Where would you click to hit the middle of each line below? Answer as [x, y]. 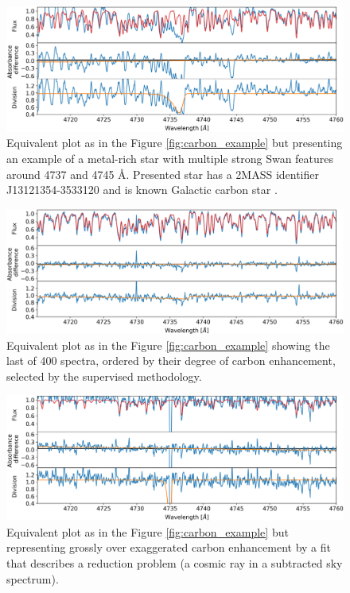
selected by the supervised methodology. [104, 376]
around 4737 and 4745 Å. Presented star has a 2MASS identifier [163, 174]
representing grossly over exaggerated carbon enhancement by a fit [169, 547]
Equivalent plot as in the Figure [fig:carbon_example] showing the [168, 345]
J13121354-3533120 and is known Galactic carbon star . [142, 190]
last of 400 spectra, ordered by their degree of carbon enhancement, [171, 360]
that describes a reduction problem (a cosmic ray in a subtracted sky [175, 562]
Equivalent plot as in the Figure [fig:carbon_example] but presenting [175, 143]
